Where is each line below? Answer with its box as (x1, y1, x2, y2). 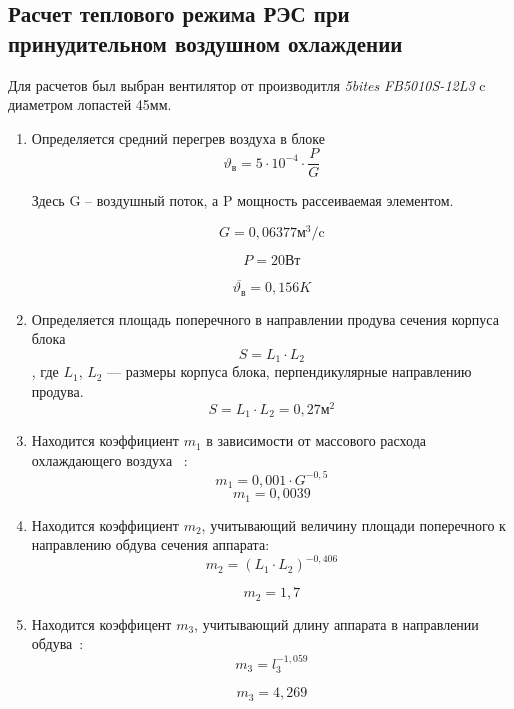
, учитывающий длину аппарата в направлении (194, 613, 479, 634)
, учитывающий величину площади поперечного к (201, 514, 506, 535)
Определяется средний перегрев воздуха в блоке (31, 127, 325, 148)
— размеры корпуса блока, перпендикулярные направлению (107, 361, 472, 382)
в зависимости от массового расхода (206, 430, 427, 451)
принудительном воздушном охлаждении (8, 27, 403, 58)
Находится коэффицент (31, 613, 172, 634)
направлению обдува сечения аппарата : (31, 534, 270, 555)
